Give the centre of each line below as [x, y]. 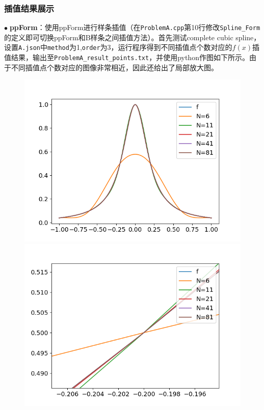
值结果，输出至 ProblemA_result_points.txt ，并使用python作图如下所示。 [127, 57]
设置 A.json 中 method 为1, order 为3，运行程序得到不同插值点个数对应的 [118, 47]
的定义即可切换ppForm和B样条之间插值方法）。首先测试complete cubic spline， [133, 37]
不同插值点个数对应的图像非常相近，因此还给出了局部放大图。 [114, 67]
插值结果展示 [29, 8]
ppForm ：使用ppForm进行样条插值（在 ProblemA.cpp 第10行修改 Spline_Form [135, 27]
